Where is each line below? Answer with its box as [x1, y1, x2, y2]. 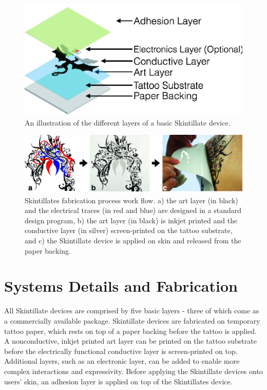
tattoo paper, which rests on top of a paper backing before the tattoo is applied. [4, 325, 257, 336]
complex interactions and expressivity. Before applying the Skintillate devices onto [4, 365, 263, 376]
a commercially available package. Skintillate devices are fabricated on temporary [4, 315, 260, 326]
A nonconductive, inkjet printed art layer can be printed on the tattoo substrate [4, 335, 257, 346]
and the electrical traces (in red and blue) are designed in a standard [25, 205, 241, 216]
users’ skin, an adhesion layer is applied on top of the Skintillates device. [4, 376, 233, 386]
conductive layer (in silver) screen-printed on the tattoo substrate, [25, 225, 233, 236]
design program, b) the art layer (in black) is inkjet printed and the [25, 215, 238, 225]
